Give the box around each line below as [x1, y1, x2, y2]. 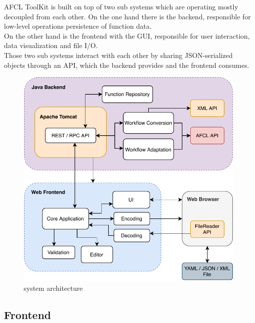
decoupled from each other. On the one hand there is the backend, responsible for [4, 11, 251, 21]
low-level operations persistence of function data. [4, 21, 152, 31]
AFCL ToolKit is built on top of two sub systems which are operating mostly [4, 1, 238, 11]
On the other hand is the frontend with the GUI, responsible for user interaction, [4, 30, 250, 41]
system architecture [24, 282, 83, 293]
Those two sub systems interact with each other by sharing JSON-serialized [4, 50, 233, 60]
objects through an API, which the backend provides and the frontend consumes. [4, 59, 250, 70]
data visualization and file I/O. [4, 40, 98, 51]
